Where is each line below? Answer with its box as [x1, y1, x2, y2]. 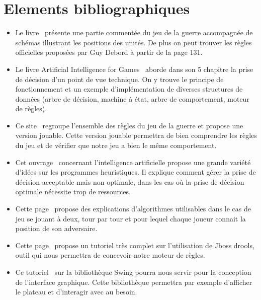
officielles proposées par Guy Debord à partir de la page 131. [15, 47, 203, 57]
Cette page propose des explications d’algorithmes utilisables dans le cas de [15, 203, 251, 214]
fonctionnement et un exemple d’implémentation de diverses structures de [15, 84, 243, 94]
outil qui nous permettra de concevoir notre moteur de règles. [15, 250, 205, 260]
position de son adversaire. [15, 223, 98, 234]
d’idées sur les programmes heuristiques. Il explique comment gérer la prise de [15, 167, 256, 177]
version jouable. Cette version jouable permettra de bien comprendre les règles [15, 130, 257, 140]
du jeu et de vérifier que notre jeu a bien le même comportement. [15, 140, 217, 151]
